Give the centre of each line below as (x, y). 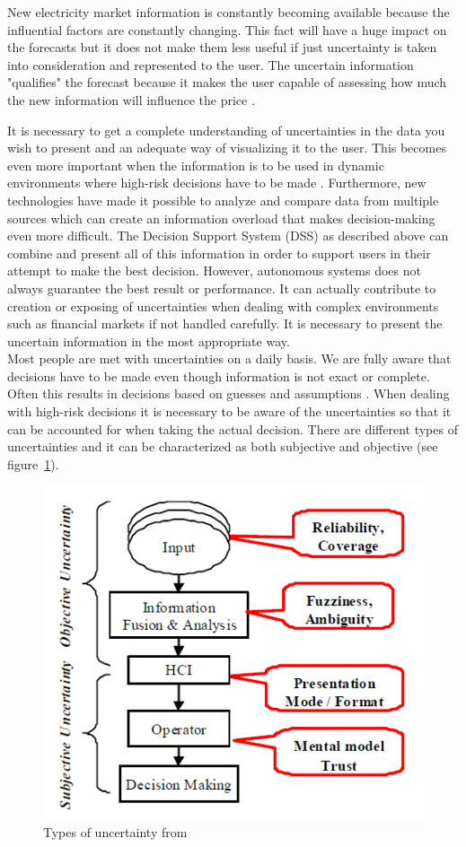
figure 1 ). (33, 463)
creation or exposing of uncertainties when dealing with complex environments (223, 306)
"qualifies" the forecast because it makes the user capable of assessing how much (227, 82)
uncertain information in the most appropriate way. (149, 341)
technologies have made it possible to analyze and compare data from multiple (223, 200)
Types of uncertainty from (115, 831)
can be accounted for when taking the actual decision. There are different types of (233, 428)
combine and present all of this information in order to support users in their (219, 253)
